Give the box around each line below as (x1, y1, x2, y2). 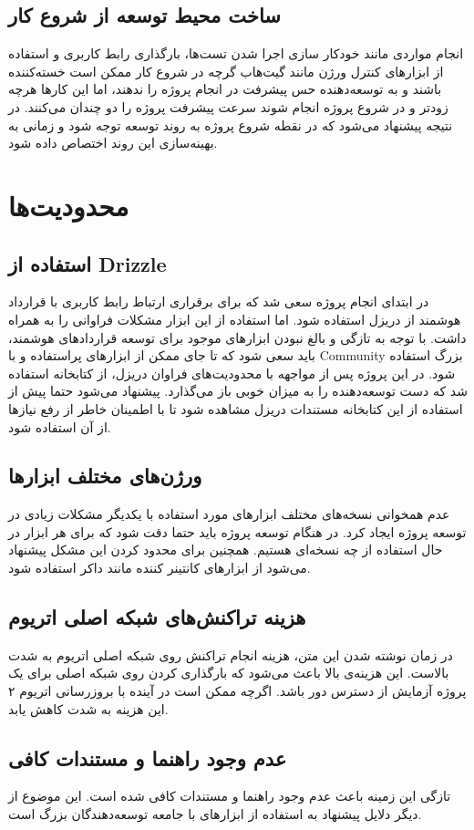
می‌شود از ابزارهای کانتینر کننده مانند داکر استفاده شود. (8, 558, 311, 577)
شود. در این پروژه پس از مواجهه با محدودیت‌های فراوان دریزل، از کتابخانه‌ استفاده (8, 363, 456, 382)
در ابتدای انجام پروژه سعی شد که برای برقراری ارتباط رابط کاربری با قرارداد (8, 292, 429, 311)
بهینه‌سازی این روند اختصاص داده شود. (8, 133, 218, 152)
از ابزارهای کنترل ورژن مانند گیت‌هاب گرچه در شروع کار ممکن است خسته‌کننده (8, 61, 444, 80)
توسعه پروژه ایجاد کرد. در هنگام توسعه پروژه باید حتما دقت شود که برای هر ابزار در (8, 522, 467, 541)
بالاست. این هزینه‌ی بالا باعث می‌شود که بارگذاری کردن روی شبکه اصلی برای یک (8, 663, 449, 682)
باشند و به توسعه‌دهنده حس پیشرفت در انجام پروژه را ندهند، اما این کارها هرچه (8, 79, 442, 99)
